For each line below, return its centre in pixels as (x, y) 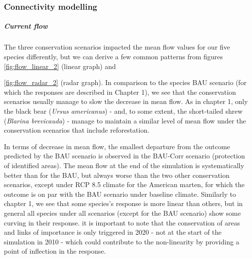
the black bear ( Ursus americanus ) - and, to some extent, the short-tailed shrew (123, 111)
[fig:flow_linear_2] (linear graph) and (60, 66)
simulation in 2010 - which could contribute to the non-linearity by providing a (122, 241)
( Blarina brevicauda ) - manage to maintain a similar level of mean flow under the (125, 120)
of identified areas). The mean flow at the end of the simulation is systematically (124, 165)
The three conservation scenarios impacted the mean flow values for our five (117, 47)
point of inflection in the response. (55, 251)
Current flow (26, 26)
